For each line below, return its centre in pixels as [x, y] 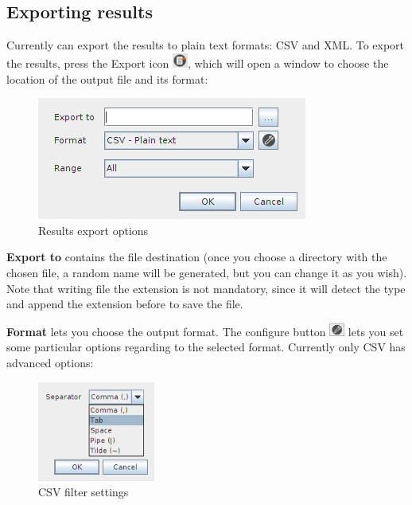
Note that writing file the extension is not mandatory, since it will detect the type [206, 288]
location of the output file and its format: [107, 78]
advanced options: [50, 362]
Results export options [93, 230]
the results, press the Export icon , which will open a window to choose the [198, 63]
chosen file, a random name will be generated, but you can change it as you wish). [207, 272]
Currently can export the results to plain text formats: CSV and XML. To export [206, 45]
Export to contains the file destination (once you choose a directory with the [197, 257]
